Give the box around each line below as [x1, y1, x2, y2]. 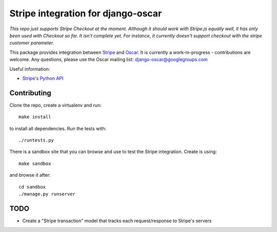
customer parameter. [9, 40, 54, 46]
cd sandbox [18, 184, 46, 189]
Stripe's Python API [22, 75, 64, 81]
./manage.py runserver [18, 191, 76, 197]
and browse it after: [9, 172, 51, 178]
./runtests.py [18, 137, 54, 143]
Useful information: [9, 66, 50, 72]
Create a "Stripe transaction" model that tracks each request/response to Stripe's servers [22, 218, 212, 224]
